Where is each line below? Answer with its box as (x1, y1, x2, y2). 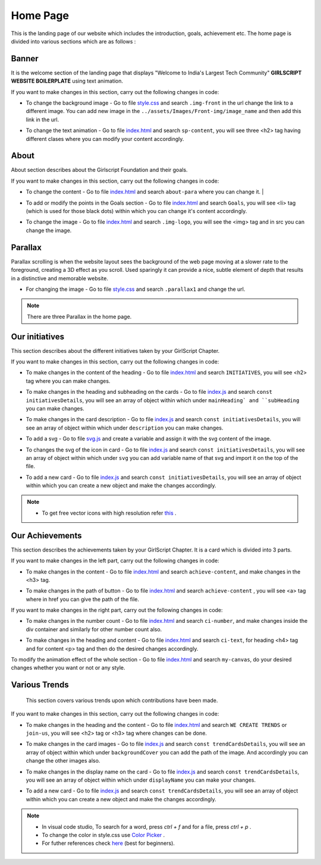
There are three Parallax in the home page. (27, 313, 132, 320)
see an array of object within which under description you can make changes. (26, 424, 224, 431)
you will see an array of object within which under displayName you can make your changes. (26, 776, 256, 783)
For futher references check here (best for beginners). (42, 839, 175, 847)
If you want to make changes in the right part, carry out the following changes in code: (11, 607, 223, 614)
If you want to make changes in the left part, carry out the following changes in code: (11, 557, 219, 565)
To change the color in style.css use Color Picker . (42, 831, 165, 838)
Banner (11, 54, 39, 64)
